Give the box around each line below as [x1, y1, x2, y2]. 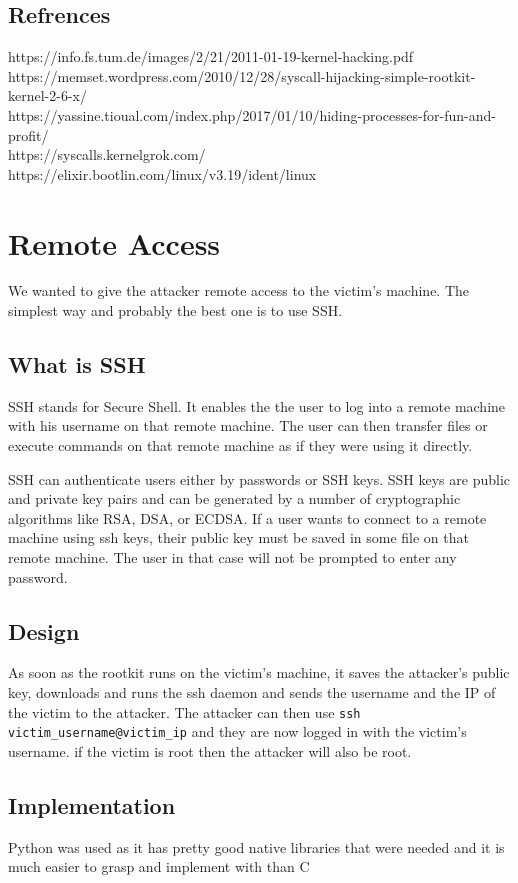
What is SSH [8, 349, 146, 380]
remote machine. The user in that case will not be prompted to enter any [8, 547, 457, 568]
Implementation [8, 789, 176, 820]
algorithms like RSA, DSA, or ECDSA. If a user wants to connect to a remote [8, 507, 487, 528]
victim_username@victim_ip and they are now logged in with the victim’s [8, 721, 467, 742]
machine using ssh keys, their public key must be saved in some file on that [8, 527, 469, 548]
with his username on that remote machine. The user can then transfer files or [8, 415, 488, 436]
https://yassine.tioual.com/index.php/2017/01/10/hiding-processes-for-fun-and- [8, 104, 496, 125]
